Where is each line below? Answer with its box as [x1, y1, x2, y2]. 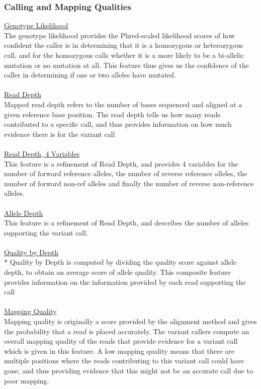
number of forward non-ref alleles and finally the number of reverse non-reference [4, 178, 254, 188]
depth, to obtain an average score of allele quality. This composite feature [4, 267, 231, 277]
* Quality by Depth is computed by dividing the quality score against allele [4, 257, 237, 267]
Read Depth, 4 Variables [4, 148, 80, 159]
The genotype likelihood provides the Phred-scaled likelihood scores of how [4, 30, 235, 40]
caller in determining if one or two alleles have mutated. [4, 69, 177, 80]
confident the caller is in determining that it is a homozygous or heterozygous [4, 40, 243, 50]
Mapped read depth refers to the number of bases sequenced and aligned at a [4, 99, 242, 109]
